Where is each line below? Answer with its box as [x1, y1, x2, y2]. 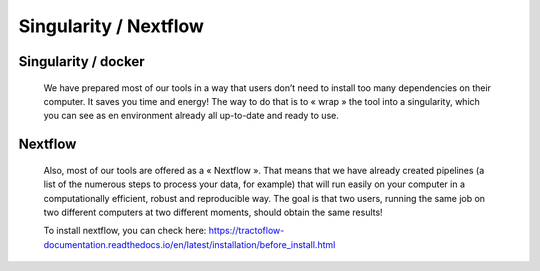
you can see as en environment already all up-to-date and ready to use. [43, 110, 339, 122]
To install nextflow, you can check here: [43, 225, 207, 237]
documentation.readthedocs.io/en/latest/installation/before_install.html [43, 238, 336, 250]
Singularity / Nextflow [18, 15, 205, 37]
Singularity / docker [18, 53, 145, 70]
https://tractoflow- [208, 225, 285, 237]
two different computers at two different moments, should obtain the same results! [43, 206, 384, 218]
